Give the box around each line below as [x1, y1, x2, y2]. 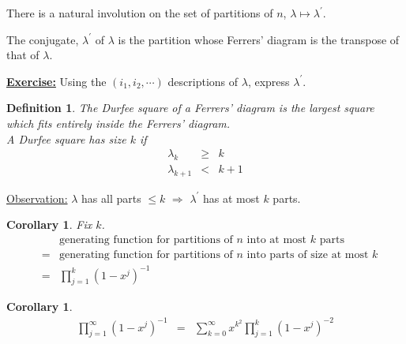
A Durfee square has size [6, 130, 126, 147]
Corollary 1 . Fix [6, 216, 92, 233]
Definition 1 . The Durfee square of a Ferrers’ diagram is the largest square [6, 99, 374, 116]
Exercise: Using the [6, 73, 107, 89]
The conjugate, [6, 31, 79, 47]
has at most [203, 189, 260, 206]
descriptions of [167, 73, 239, 89]
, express [247, 73, 290, 89]
